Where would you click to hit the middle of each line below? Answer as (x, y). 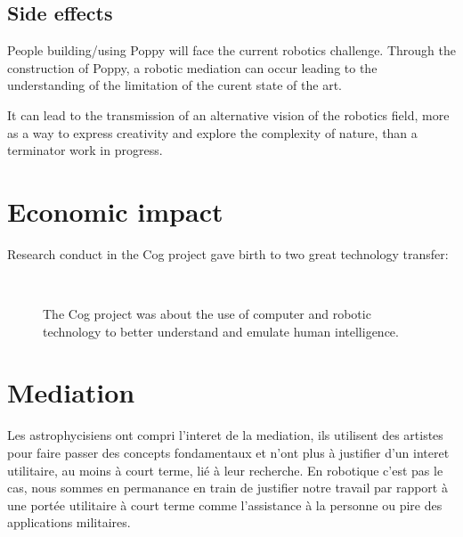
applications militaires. (69, 522)
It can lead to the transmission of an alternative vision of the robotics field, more (228, 114)
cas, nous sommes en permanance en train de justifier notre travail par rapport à (227, 488)
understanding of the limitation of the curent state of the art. (175, 85)
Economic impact (115, 211)
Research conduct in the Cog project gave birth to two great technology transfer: (228, 253)
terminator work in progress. (85, 150)
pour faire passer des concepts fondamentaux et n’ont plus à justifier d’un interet (228, 452)
